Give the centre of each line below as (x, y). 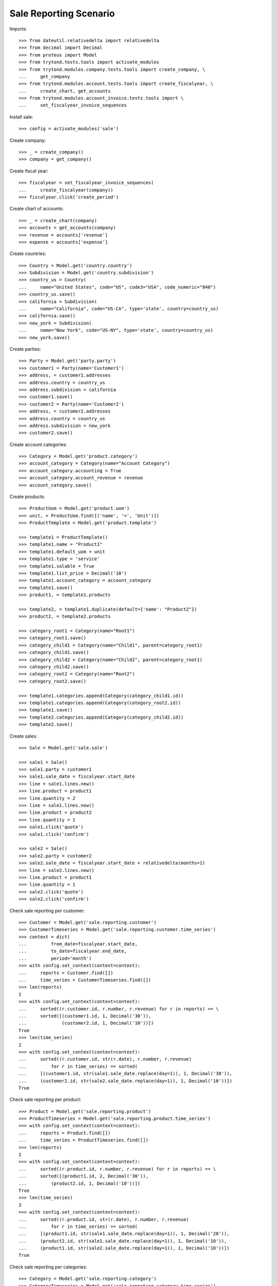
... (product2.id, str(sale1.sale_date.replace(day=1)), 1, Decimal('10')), (123, 1241)
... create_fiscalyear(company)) (66, 190)
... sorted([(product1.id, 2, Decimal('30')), (84, 1176)
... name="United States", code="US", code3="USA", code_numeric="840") (117, 287)
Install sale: (21, 117)
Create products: (27, 497)
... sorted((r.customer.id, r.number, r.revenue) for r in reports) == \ (119, 1009)
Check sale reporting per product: (45, 1100)
